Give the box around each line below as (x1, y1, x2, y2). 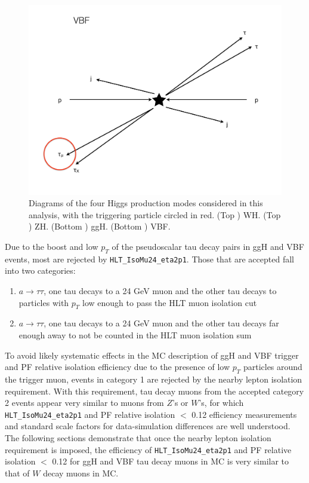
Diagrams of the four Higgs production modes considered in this (29, 197, 263, 209)
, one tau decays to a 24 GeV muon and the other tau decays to (44, 285, 277, 296)
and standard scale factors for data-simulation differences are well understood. (5, 420, 291, 432)
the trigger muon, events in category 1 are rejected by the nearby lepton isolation (5, 372, 302, 385)
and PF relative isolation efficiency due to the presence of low (5, 360, 230, 373)
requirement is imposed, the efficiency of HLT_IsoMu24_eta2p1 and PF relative (5, 443, 292, 456)
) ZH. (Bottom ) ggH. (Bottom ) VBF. (29, 220, 171, 233)
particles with (18, 296, 69, 308)
